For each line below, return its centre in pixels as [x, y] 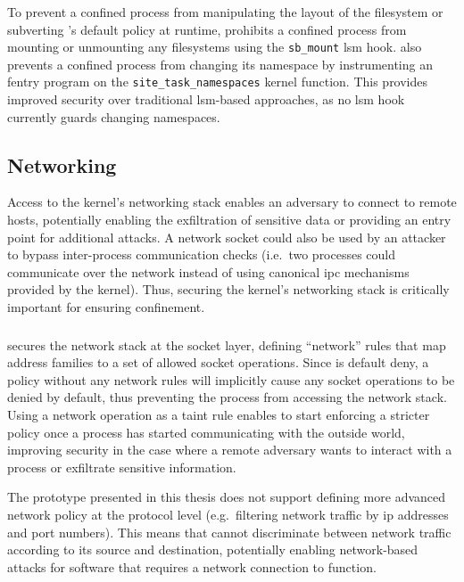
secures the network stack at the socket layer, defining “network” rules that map [227, 344]
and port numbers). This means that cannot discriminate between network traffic [229, 532]
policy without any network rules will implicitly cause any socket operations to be [231, 379]
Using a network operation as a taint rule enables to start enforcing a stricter [219, 414]
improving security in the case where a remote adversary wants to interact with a [230, 450]
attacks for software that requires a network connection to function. [192, 566]
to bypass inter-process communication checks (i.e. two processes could [202, 254]
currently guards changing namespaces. [114, 116]
